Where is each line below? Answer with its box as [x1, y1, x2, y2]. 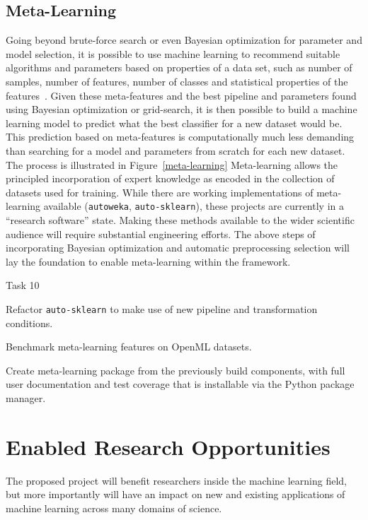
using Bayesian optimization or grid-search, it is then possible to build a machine [6, 102, 357, 117]
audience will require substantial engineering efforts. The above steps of [6, 226, 316, 241]
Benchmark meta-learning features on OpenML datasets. [6, 339, 252, 354]
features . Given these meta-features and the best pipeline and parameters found [6, 88, 357, 102]
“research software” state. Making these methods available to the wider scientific [6, 212, 355, 227]
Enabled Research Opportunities [6, 432, 330, 461]
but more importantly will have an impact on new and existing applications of [6, 487, 345, 502]
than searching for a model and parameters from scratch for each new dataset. [6, 143, 345, 158]
